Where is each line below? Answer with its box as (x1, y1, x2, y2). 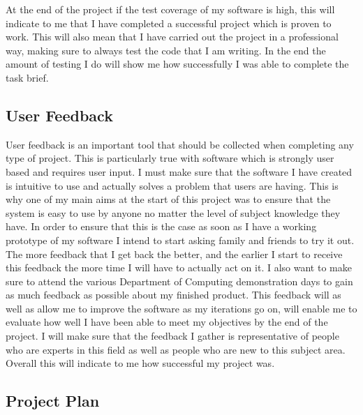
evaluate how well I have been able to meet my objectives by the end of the (6, 315, 328, 329)
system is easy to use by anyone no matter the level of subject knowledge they (6, 205, 341, 220)
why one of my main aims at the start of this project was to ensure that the (6, 192, 331, 206)
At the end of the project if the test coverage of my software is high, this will (6, 2, 335, 16)
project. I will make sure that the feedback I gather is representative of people (6, 329, 339, 343)
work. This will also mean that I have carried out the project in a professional (6, 29, 339, 44)
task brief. (6, 70, 49, 84)
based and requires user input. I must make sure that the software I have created (6, 164, 353, 179)
